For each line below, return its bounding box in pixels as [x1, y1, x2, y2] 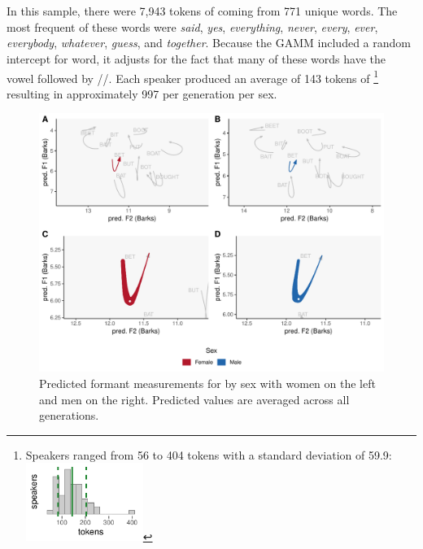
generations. [39, 407, 99, 424]
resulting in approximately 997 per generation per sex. [7, 85, 277, 102]
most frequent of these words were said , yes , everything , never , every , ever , [7, 18, 378, 35]
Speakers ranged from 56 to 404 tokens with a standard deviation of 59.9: [25, 446, 392, 463]
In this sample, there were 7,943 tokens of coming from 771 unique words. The [7, 2, 398, 20]
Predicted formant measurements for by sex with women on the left [39, 375, 376, 391]
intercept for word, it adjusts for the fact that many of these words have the [7, 50, 386, 67]
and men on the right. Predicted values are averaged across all [39, 390, 350, 407]
